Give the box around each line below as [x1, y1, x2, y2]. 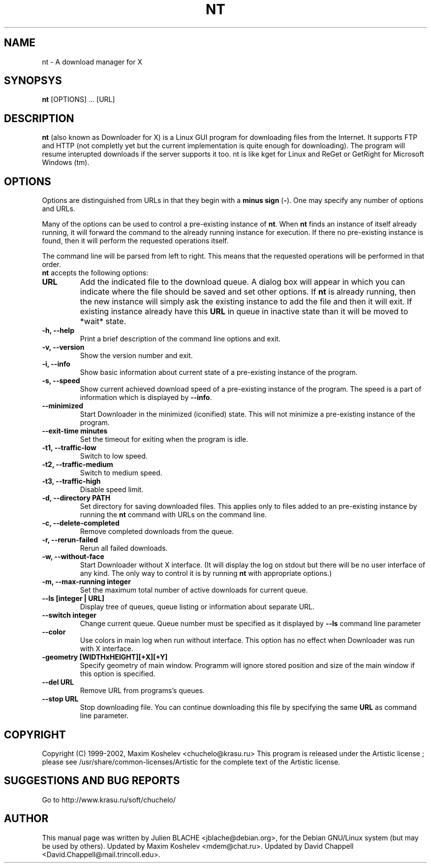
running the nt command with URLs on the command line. [80, 510, 267, 519]
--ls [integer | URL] [42, 594, 104, 603]
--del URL [42, 678, 74, 687]
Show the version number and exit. [80, 351, 193, 360]
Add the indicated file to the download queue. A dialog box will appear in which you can [80, 277, 405, 287]
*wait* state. [80, 316, 126, 327]
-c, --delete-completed [42, 519, 120, 528]
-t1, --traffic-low [42, 443, 96, 452]
